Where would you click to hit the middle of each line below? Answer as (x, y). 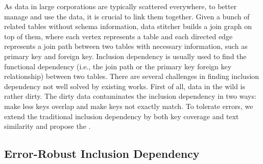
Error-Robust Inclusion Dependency (102, 154)
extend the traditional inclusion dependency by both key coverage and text (122, 116)
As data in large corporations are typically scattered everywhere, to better (121, 6)
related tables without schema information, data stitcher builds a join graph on (128, 26)
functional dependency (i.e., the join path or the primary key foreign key (118, 66)
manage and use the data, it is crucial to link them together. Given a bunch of (127, 16)
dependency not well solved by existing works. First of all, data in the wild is (125, 86)
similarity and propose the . (47, 126)
